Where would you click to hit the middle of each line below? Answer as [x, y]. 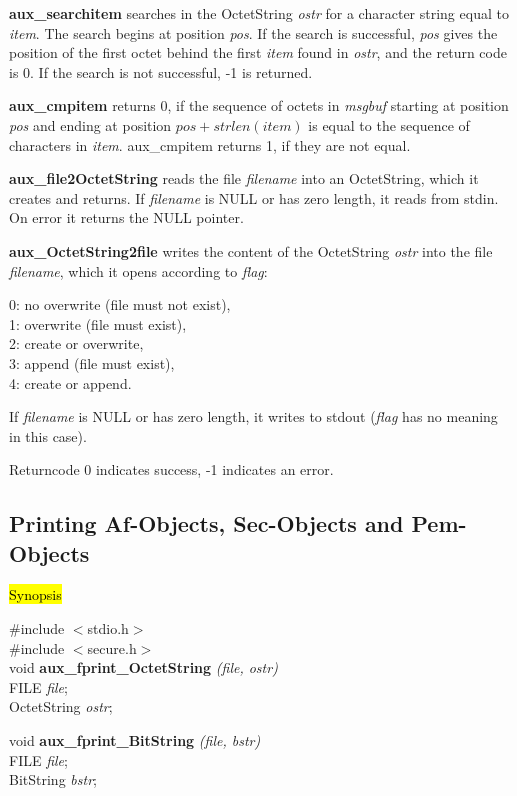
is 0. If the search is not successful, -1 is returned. [161, 71]
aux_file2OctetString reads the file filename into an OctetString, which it [244, 178]
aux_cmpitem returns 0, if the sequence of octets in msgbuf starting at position [259, 105]
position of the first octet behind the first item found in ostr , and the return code [258, 52]
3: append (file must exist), [92, 362]
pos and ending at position [90, 124]
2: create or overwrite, [76, 343]
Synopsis [35, 594]
